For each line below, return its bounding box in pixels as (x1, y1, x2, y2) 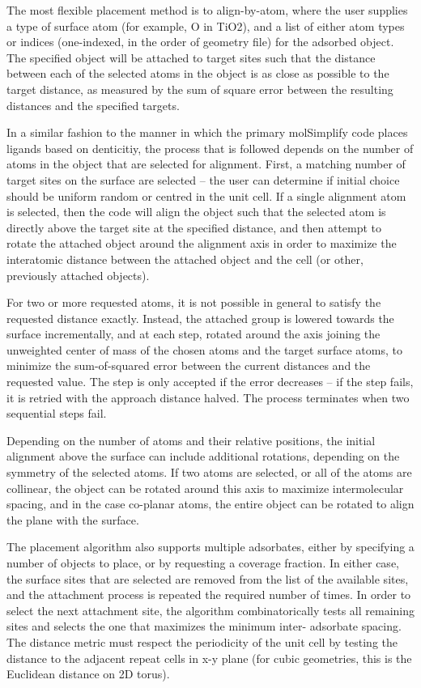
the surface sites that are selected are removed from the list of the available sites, (6, 570, 409, 587)
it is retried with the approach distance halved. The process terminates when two (6, 389, 410, 406)
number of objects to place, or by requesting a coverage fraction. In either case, (6, 554, 399, 571)
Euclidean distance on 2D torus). (6, 665, 170, 682)
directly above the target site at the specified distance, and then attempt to (6, 219, 382, 236)
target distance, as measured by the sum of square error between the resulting (6, 80, 393, 97)
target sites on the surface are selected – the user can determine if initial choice (6, 171, 400, 188)
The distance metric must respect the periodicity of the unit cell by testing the (6, 633, 398, 650)
